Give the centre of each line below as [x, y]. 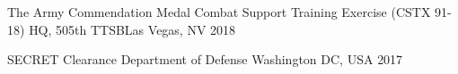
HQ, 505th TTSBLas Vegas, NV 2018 [132, 29]
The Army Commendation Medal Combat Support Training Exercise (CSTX [219, 12]
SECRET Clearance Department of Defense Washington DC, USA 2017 [205, 59]
